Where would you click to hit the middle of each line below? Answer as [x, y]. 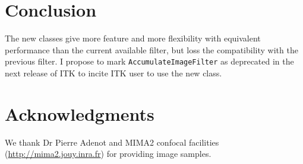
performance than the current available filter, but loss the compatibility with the [151, 49]
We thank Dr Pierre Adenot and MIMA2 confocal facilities [112, 142]
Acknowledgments [80, 113]
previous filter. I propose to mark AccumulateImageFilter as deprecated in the [149, 61]
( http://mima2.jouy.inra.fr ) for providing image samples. [108, 154]
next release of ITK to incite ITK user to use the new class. [113, 73]
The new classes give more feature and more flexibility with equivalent [133, 38]
